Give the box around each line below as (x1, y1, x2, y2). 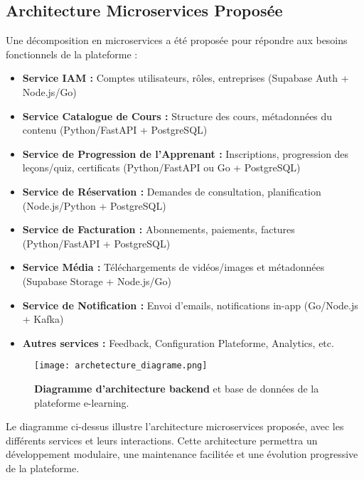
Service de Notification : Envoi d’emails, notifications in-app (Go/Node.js (22, 297, 358, 312)
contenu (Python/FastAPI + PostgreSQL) (22, 122, 208, 137)
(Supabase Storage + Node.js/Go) (22, 273, 171, 288)
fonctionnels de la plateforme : (6, 46, 138, 61)
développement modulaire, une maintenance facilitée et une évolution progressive (6, 447, 358, 462)
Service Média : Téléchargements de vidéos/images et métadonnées (22, 260, 325, 274)
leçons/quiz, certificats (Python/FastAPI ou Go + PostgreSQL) (22, 160, 301, 175)
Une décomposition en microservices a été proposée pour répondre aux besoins (6, 33, 348, 48)
